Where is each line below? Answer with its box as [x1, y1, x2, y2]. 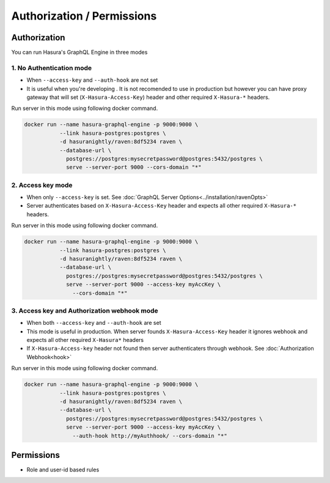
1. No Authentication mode [11, 64, 92, 72]
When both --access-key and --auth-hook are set [26, 319, 161, 327]
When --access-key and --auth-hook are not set [26, 76, 158, 84]
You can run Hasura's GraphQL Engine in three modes [11, 49, 148, 56]
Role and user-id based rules [26, 466, 100, 473]
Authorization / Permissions [11, 9, 157, 23]
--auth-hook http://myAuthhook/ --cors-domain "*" [72, 432, 227, 439]
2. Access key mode [11, 181, 73, 189]
